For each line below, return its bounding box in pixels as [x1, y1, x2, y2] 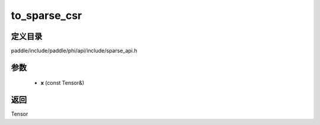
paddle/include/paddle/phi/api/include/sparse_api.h [11, 47, 137, 55]
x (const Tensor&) [40, 79, 85, 86]
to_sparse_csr [11, 9, 82, 22]
